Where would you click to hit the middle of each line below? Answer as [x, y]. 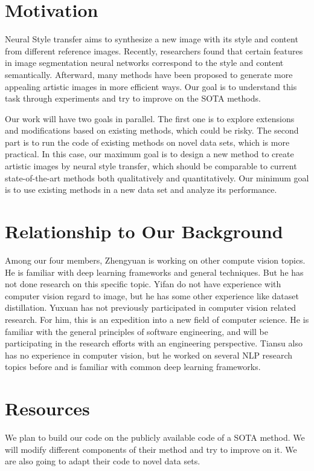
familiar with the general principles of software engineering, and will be [136, 331]
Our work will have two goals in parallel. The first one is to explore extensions [150, 118]
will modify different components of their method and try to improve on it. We [151, 449]
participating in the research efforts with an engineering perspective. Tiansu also [154, 343]
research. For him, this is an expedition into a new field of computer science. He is [157, 319]
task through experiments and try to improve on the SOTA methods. [133, 98]
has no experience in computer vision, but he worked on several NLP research [149, 355]
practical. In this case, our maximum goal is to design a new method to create [149, 154]
